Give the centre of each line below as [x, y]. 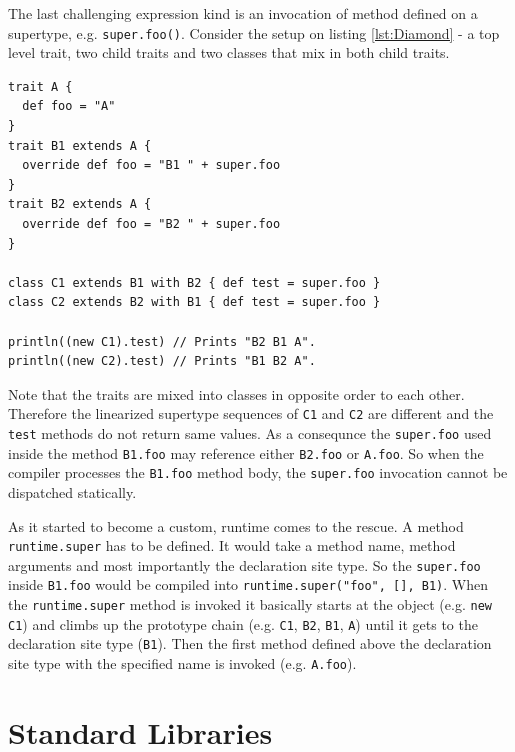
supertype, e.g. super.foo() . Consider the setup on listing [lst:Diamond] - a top [254, 32]
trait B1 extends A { [80, 145]
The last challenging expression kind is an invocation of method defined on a [243, 13]
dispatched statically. [72, 491]
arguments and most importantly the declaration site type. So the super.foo [244, 564]
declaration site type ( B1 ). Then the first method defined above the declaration [250, 643]
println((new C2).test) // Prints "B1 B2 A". [162, 361]
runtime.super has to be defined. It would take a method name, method [232, 545]
